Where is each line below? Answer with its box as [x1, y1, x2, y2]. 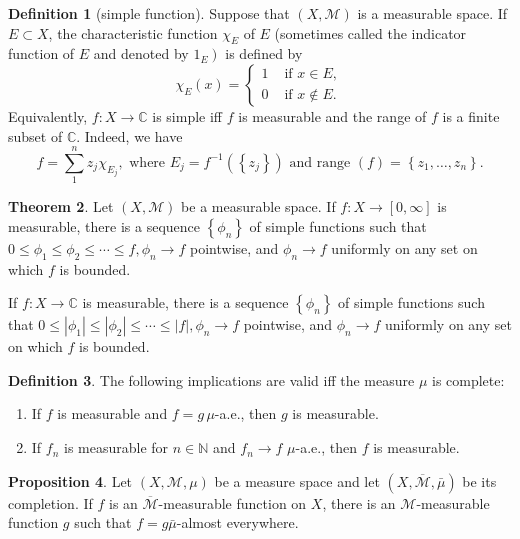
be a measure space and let [214, 470, 380, 491]
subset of [8, 125, 63, 146]
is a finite [442, 105, 500, 126]
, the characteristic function [48, 22, 218, 43]
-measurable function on [158, 492, 307, 513]
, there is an [322, 492, 396, 513]
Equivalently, [8, 105, 88, 126]
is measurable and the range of [238, 105, 427, 126]
